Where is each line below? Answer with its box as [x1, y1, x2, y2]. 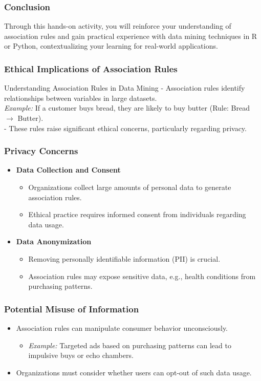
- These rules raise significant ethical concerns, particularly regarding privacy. [4, 122, 247, 133]
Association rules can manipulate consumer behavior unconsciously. [16, 322, 228, 333]
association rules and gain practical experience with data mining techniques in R [4, 30, 257, 41]
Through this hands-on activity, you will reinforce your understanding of [4, 20, 231, 31]
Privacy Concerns [4, 144, 78, 157]
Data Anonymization [16, 236, 92, 247]
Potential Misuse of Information [4, 302, 139, 315]
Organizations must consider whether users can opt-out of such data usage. [16, 367, 252, 377]
